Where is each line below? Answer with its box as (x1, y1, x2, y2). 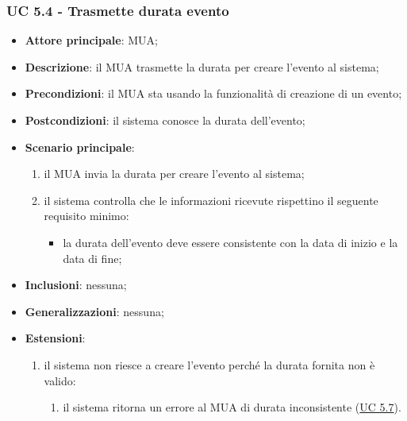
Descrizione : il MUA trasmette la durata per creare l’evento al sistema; (25, 58, 379, 75)
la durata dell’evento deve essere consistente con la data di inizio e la (63, 234, 398, 250)
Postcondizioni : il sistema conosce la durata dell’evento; (25, 112, 305, 128)
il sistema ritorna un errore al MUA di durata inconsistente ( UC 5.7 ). (63, 399, 401, 415)
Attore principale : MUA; (25, 32, 158, 48)
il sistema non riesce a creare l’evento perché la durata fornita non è (44, 356, 375, 373)
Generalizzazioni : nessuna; (25, 303, 164, 319)
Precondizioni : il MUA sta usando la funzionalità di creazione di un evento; (25, 85, 402, 102)
